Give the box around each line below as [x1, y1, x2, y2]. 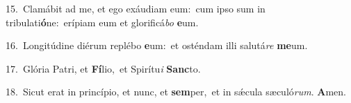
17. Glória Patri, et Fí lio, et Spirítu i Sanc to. [6, 61, 201, 75]
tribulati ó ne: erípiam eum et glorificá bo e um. [6, 15, 199, 29]
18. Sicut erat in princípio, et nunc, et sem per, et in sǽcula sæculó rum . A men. [6, 84, 346, 99]
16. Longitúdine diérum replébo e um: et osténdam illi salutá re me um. [6, 38, 308, 53]
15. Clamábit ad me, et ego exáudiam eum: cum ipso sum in [6, 1, 266, 15]
